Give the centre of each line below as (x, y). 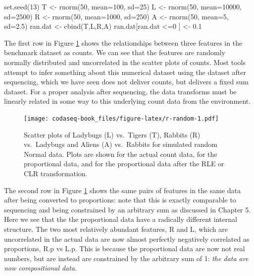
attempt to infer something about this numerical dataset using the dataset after (125, 72)
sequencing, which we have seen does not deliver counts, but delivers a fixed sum (126, 82)
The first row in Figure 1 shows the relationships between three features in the (123, 42)
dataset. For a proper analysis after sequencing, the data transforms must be (120, 91)
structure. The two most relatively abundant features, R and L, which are (116, 229)
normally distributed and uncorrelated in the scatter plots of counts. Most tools (125, 62)
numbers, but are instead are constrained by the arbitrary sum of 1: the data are (126, 258)
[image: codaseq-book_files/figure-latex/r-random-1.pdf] (121, 118)
